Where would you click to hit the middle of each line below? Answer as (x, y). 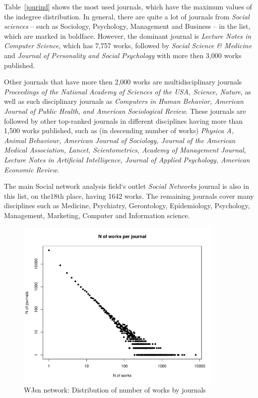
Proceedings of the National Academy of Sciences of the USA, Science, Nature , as (128, 91)
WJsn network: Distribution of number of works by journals (115, 390)
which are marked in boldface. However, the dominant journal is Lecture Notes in (128, 36)
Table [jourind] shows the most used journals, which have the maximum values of (128, 6)
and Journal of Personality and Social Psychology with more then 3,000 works (123, 55)
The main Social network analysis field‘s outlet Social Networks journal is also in (127, 186)
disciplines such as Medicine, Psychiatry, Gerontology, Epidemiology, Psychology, (127, 205)
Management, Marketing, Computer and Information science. (97, 215)
